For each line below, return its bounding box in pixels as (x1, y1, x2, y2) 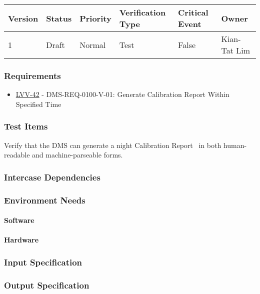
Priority (79, 12, 111, 24)
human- (223, 139, 247, 150)
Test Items (4, 120, 48, 132)
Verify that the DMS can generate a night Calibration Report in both (4, 139, 221, 150)
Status (46, 12, 72, 24)
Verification (119, 6, 166, 18)
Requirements (4, 69, 61, 81)
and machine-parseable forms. (32, 149, 123, 160)
